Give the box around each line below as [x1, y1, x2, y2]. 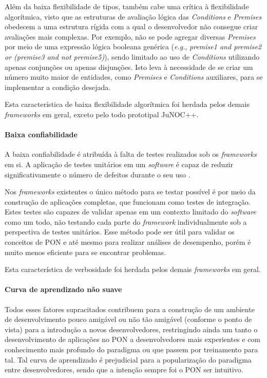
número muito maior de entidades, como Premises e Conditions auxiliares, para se [5, 71, 263, 82]
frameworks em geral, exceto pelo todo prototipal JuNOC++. [5, 109, 199, 119]
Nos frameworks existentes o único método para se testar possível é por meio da [5, 186, 256, 197]
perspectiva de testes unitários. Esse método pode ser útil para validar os [5, 226, 235, 237]
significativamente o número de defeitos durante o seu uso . [5, 169, 190, 179]
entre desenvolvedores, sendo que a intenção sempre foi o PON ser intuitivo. [5, 364, 243, 375]
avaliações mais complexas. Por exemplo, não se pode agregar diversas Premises [5, 31, 256, 42]
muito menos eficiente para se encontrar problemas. [5, 246, 166, 257]
